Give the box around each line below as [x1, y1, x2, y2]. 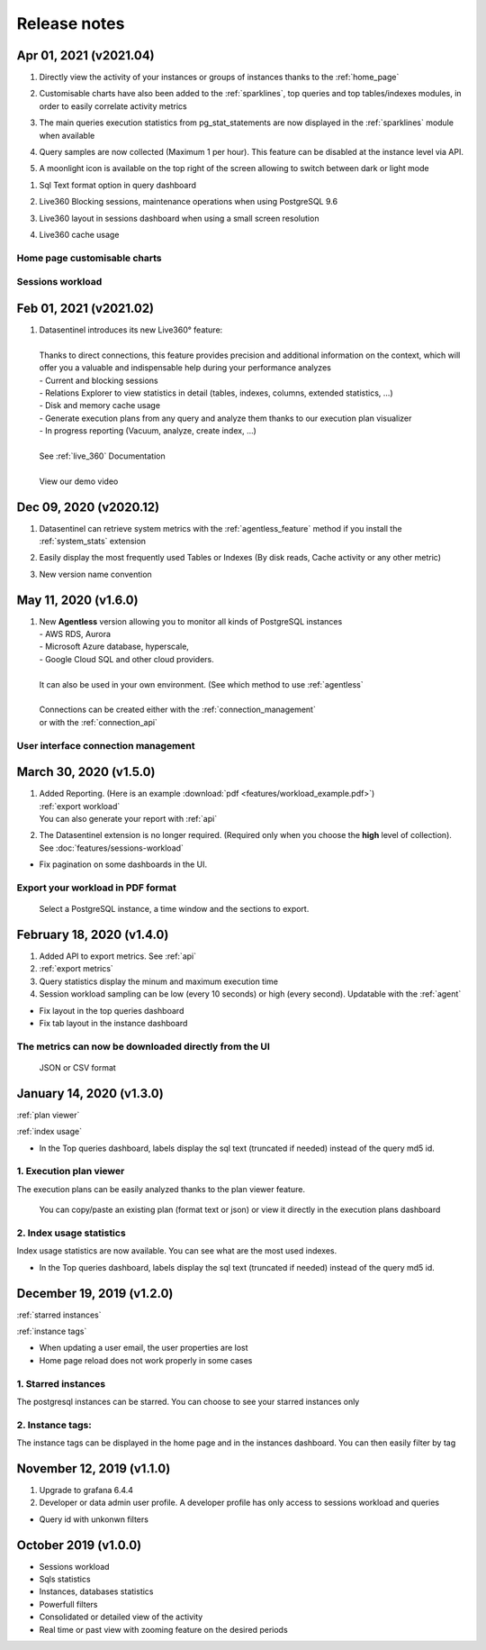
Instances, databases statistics [39, 1586, 154, 1597]
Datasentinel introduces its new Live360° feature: [39, 324, 223, 335]
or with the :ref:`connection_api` [39, 716, 157, 727]
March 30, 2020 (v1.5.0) [16, 764, 156, 779]
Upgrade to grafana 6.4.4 [39, 1485, 134, 1495]
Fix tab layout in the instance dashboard [39, 1018, 188, 1029]
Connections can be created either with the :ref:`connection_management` [39, 704, 317, 716]
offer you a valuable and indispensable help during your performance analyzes [39, 362, 332, 373]
